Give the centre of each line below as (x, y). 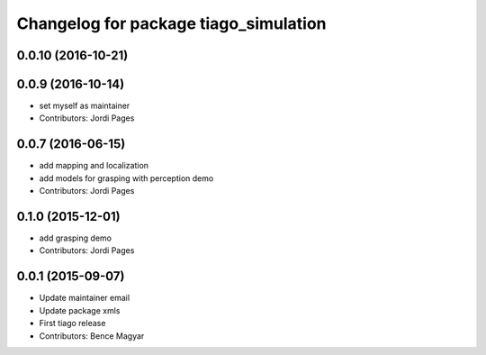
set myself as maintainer (85, 106)
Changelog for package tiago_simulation (172, 23)
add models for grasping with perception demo (126, 178)
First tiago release (72, 323)
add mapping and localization (94, 166)
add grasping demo (76, 238)
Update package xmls (80, 310)
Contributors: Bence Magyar (92, 336)
